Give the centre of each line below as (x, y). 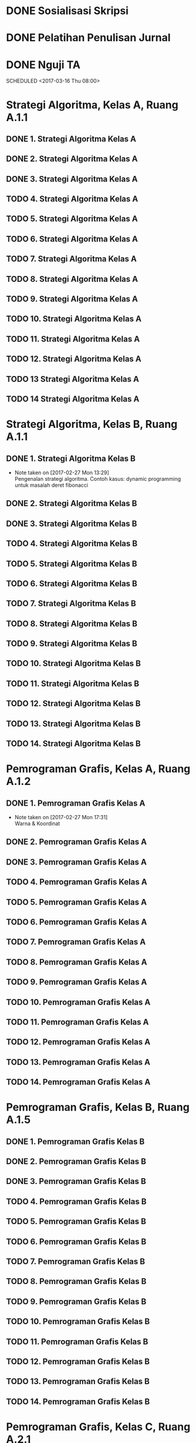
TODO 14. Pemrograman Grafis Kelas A (78, 1082)
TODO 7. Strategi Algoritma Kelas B (71, 604)
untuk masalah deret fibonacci (51, 485)
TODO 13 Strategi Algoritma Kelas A (73, 379)
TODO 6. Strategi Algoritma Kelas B (72, 583)
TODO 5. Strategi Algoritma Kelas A (72, 219)
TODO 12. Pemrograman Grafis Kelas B (78, 1361)
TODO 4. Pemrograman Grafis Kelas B (76, 1201)
